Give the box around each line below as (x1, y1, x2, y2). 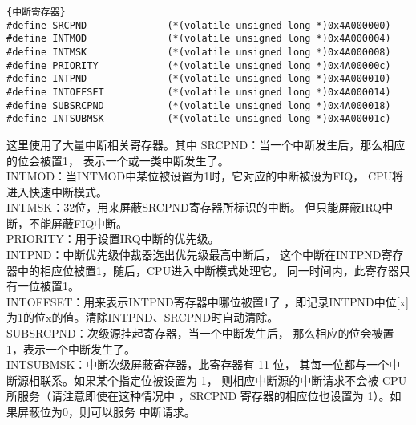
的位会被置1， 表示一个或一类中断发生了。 (6, 152, 229, 168)
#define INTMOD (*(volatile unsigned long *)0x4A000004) (6, 33, 391, 45)
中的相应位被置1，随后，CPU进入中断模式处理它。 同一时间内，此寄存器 (17, 261, 399, 278)
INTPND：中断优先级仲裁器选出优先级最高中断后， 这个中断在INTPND (6, 246, 382, 263)
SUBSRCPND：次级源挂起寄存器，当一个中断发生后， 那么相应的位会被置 (6, 325, 394, 342)
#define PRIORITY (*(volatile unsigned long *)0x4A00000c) (6, 59, 391, 71)
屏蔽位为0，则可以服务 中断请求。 (17, 403, 196, 419)
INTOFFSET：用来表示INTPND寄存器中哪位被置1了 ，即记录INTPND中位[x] (6, 293, 409, 310)
